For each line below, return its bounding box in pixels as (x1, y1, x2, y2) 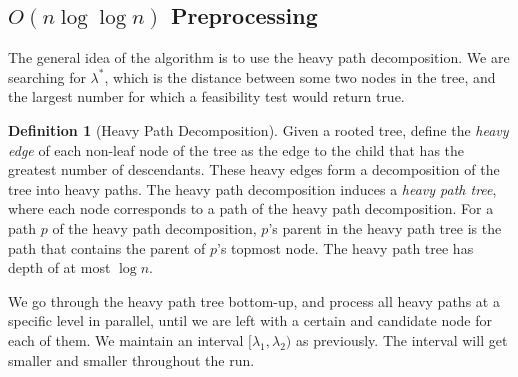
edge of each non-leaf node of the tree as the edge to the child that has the (8, 139, 465, 160)
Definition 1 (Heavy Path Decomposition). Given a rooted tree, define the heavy (8, 119, 509, 140)
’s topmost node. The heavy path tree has (217, 237, 474, 258)
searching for (8, 66, 86, 87)
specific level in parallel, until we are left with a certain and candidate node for (8, 310, 493, 331)
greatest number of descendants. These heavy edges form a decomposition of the (8, 159, 500, 180)
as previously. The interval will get (295, 329, 508, 350)
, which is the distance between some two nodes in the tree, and (104, 66, 496, 87)
